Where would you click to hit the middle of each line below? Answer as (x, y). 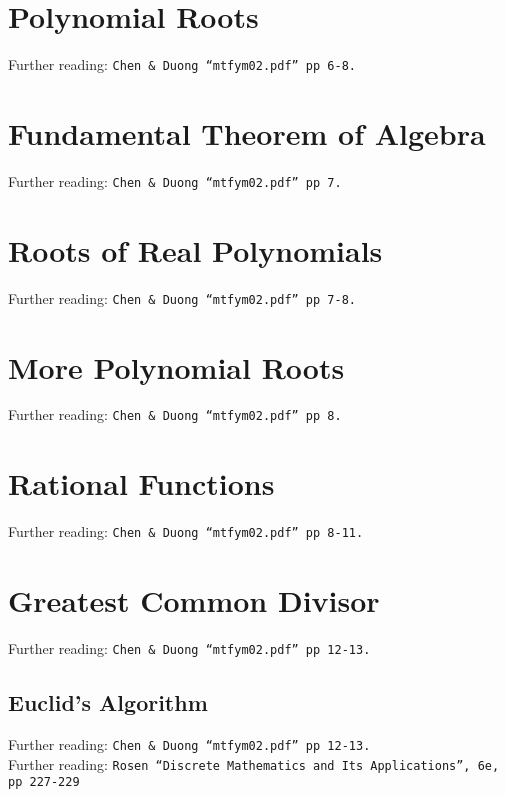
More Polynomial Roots (176, 366)
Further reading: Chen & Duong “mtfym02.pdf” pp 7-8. (182, 297)
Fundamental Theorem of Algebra (247, 132)
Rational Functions (141, 483)
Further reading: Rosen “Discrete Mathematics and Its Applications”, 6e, (254, 763)
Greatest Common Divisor (194, 600)
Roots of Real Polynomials (195, 249)
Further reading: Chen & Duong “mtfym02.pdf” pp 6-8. (182, 64)
